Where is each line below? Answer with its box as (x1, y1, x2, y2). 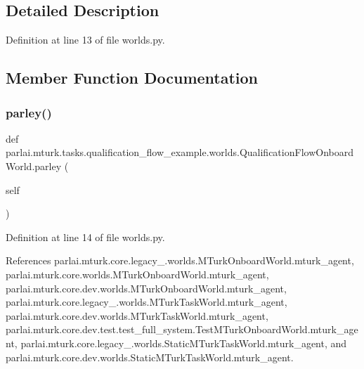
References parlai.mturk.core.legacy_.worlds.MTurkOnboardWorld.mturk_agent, (6, 253, 354, 268)
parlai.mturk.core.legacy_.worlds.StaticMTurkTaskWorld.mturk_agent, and (20, 335, 347, 350)
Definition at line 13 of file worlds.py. (6, 32, 165, 47)
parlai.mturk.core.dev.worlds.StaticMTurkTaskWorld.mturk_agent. (6, 349, 294, 364)
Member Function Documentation (6, 67, 259, 89)
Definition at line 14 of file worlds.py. (6, 229, 165, 244)
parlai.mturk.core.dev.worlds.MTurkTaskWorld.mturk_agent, (6, 308, 268, 323)
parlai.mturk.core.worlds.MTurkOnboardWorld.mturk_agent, (6, 266, 269, 281)
